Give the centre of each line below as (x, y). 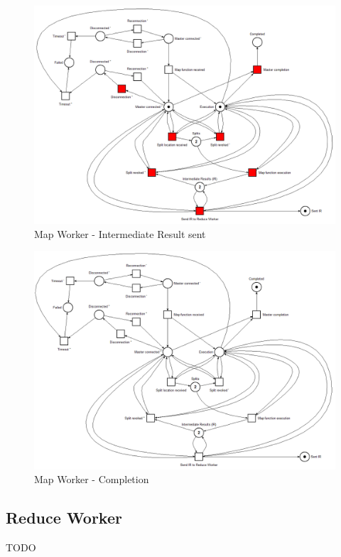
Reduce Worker (64, 518)
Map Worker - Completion (92, 479)
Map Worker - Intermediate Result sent (120, 233)
